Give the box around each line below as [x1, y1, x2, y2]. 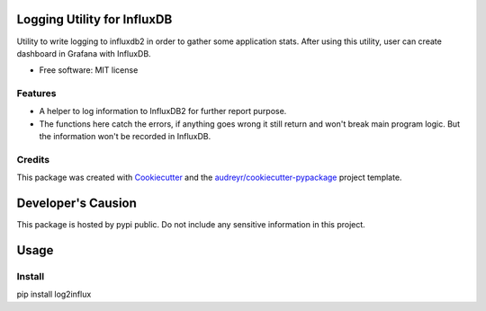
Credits [16, 153, 49, 165]
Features [16, 87, 57, 100]
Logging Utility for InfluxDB [16, 12, 173, 27]
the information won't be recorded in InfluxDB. [39, 131, 211, 142]
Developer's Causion [16, 196, 137, 211]
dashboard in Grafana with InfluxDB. [16, 48, 152, 58]
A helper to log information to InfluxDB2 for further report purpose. [39, 106, 287, 117]
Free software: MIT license [39, 65, 139, 76]
